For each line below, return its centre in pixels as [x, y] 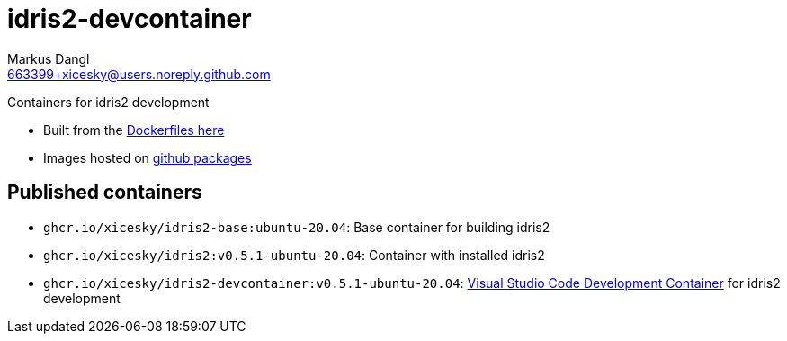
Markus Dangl [49, 58]
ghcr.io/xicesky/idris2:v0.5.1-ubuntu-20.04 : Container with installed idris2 [294, 255]
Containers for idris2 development [108, 102]
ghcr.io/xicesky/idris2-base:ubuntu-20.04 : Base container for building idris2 [297, 227]
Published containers [105, 193]
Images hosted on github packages [148, 157]
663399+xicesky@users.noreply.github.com [139, 74]
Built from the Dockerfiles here [134, 130]
